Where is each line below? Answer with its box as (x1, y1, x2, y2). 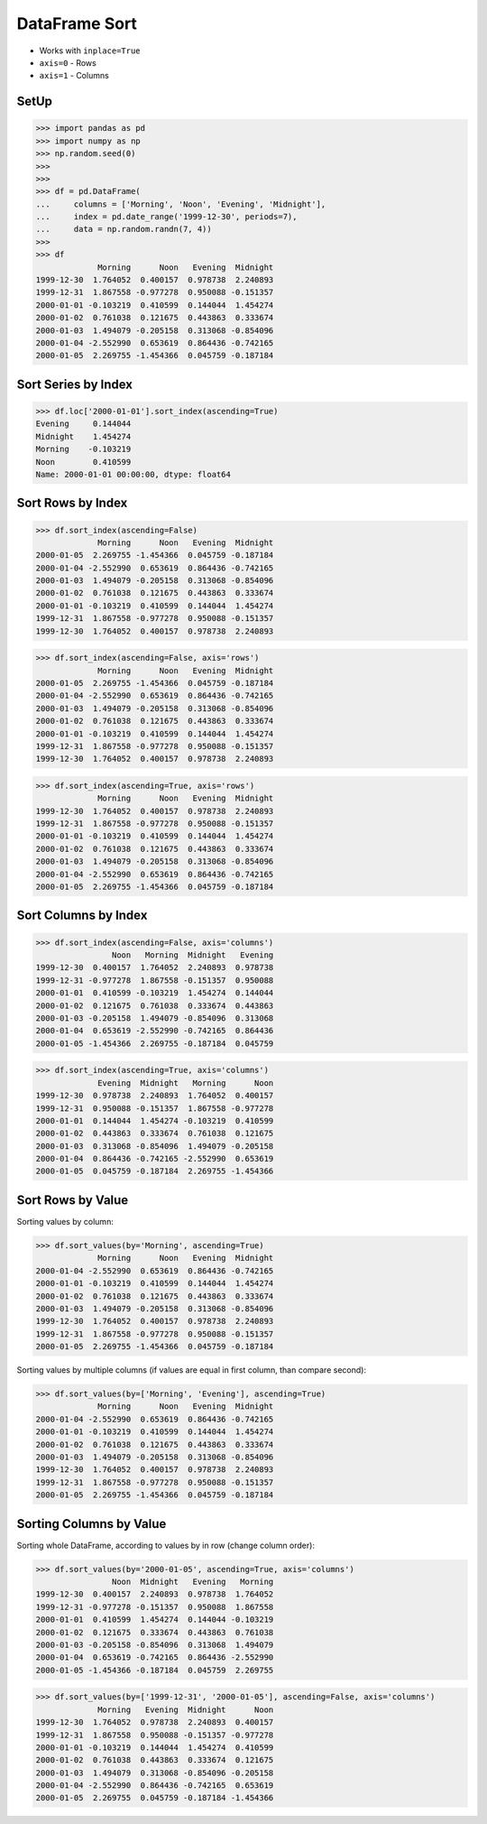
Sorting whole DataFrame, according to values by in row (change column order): (16, 1540, 316, 1551)
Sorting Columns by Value (16, 1516, 167, 1532)
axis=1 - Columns (39, 70, 110, 81)
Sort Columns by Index (16, 908, 148, 923)
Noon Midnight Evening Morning (111, 1577, 274, 1588)
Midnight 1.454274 (35, 431, 132, 441)
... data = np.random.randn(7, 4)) (35, 224, 212, 235)
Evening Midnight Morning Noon (97, 1078, 274, 1088)
